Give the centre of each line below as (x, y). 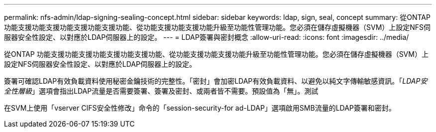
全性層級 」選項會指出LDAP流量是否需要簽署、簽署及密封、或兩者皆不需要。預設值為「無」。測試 (161, 91)
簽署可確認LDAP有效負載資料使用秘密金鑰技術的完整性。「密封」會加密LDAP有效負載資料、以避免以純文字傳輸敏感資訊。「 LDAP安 (216, 81)
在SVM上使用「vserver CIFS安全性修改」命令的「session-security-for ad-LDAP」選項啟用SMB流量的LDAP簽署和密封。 (200, 108)
